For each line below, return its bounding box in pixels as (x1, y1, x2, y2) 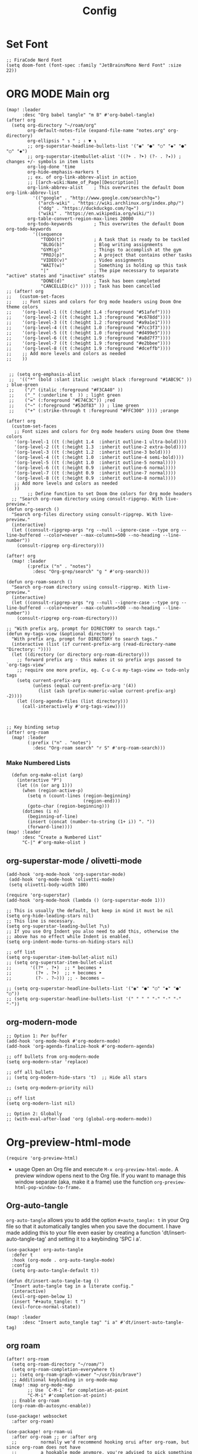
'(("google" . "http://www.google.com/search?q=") (32, 194, 161, 201)
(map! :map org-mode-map (11, 1382, 73, 1388)
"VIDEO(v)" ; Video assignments (40, 257, 145, 263)
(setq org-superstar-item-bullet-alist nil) (6, 954, 118, 960)
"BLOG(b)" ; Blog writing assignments (40, 241, 163, 247)
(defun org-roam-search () (6, 579, 73, 585)
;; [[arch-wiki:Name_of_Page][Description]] (27, 179, 139, 185)
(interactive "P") (17, 777, 62, 783)
